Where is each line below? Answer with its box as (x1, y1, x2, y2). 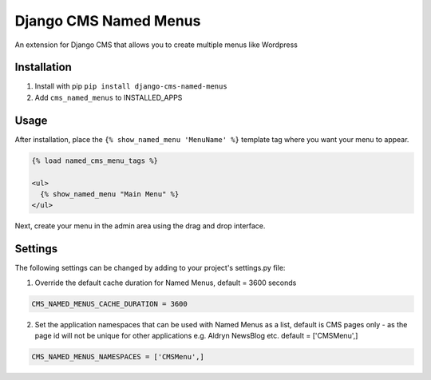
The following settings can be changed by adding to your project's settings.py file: (14, 263, 286, 273)
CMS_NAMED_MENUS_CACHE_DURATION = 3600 (31, 299, 188, 308)
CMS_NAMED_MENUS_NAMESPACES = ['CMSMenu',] (31, 352, 205, 361)
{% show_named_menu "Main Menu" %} (40, 189, 180, 199)
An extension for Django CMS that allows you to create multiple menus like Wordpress (14, 40, 299, 49)
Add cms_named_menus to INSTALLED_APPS (34, 93, 183, 102)
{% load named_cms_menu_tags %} (31, 156, 159, 165)
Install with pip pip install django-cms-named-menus (34, 81, 227, 91)
